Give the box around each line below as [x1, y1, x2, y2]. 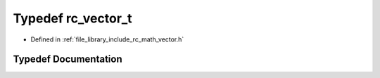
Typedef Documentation [13, 53, 122, 65]
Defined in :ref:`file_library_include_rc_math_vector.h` [30, 35, 184, 44]
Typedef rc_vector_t [13, 11, 133, 26]
